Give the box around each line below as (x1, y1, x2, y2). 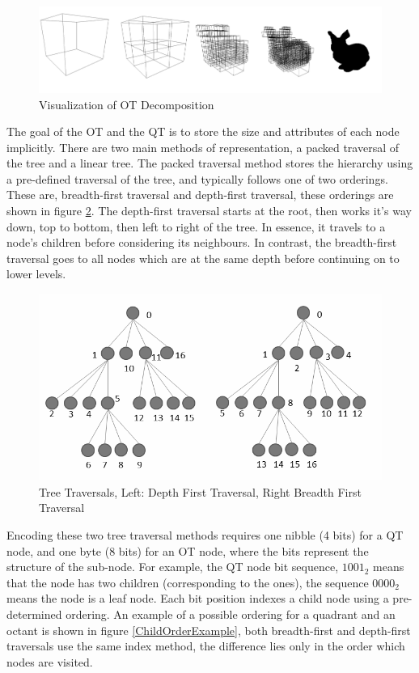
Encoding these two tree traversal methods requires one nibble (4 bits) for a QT (6, 526, 404, 543)
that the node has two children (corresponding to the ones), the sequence (6, 574, 369, 590)
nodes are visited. (6, 653, 93, 670)
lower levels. (6, 265, 66, 282)
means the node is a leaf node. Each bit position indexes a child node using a (6, 590, 389, 607)
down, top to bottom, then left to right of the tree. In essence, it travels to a (6, 218, 386, 235)
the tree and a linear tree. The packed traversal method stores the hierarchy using (6, 154, 413, 171)
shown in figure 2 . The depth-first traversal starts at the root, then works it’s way (6, 202, 412, 219)
